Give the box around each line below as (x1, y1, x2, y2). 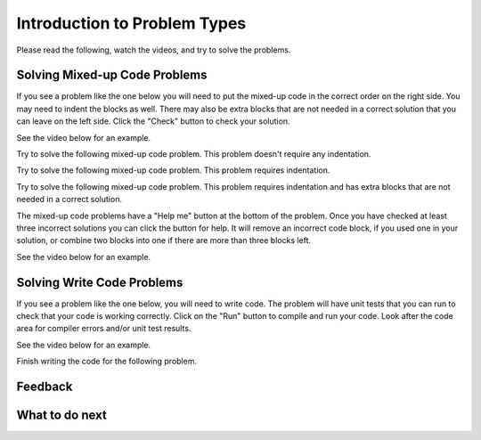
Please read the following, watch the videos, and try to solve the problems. (16, 45, 291, 55)
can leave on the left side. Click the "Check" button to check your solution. (16, 116, 290, 126)
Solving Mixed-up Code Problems (16, 68, 208, 83)
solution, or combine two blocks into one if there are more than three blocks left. (16, 235, 312, 246)
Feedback (16, 379, 73, 395)
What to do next (16, 408, 107, 423)
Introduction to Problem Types (16, 13, 247, 33)
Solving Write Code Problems (16, 274, 183, 289)
